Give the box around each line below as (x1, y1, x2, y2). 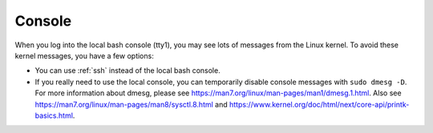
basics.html (34, 111, 74, 120)
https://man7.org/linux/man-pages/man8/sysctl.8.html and (34, 99, 228, 109)
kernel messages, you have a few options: (14, 50, 154, 60)
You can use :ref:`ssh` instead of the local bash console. (34, 66, 221, 75)
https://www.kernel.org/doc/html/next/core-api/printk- (229, 99, 410, 109)
